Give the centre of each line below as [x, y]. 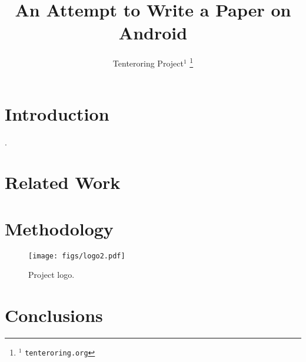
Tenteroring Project [148, 63]
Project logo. [51, 275]
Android [153, 33]
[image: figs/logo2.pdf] [77, 256]
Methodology [59, 228]
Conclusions [54, 315]
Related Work [63, 182]
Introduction [57, 113]
